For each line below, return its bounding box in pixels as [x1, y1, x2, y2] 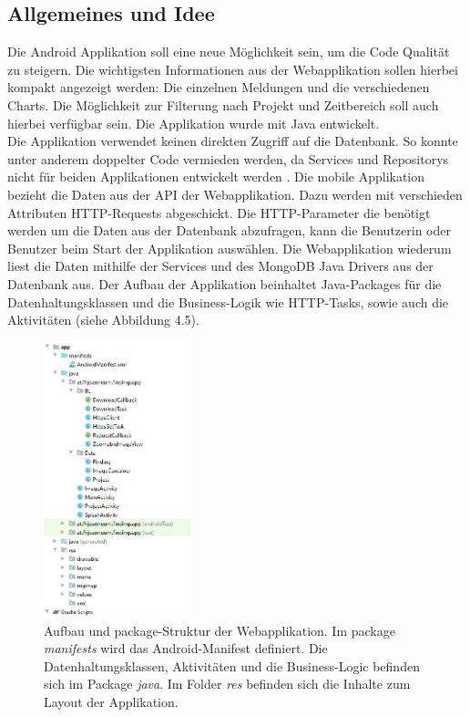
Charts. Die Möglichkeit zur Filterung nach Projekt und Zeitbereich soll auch [7, 95, 439, 114]
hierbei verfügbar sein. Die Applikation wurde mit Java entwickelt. [7, 113, 380, 132]
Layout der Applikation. [44, 692, 179, 712]
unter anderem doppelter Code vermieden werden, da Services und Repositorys [7, 149, 449, 168]
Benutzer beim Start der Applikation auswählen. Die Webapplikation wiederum [7, 238, 452, 257]
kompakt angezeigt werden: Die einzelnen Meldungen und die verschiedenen [7, 78, 430, 97]
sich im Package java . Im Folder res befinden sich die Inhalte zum [44, 674, 411, 693]
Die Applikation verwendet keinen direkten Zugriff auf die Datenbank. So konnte [7, 131, 458, 151]
